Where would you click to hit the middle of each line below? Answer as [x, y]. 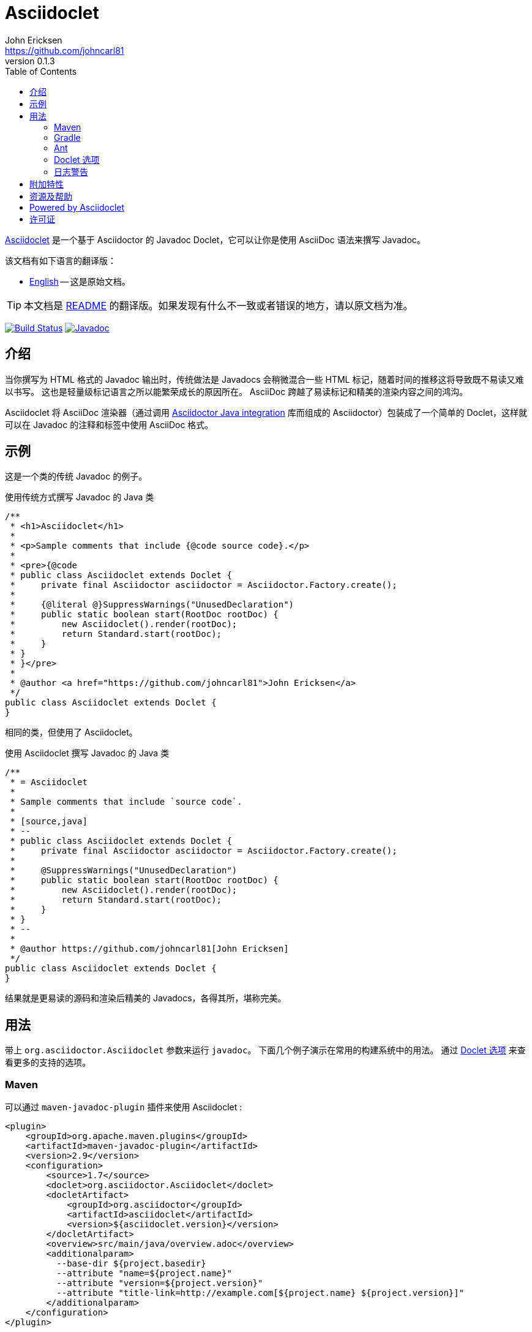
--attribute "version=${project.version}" [160, 1283]
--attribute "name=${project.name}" [144, 1274]
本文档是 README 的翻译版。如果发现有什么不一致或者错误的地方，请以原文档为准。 [219, 305]
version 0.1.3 [30, 61]
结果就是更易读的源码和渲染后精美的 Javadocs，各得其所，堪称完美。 [146, 998]
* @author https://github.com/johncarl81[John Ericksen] [149, 949]
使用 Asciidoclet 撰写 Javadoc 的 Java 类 [87, 753]
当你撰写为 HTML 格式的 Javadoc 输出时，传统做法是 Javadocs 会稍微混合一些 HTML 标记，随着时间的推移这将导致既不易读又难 [264, 379]
